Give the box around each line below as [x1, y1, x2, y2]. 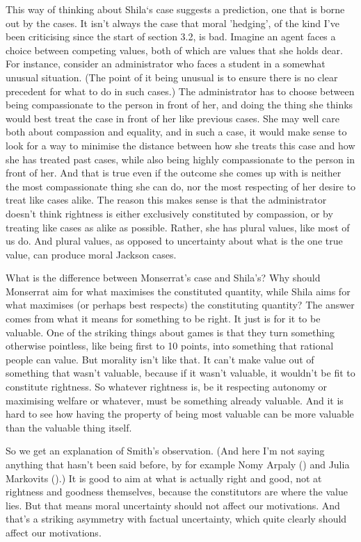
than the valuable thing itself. [6, 420, 132, 434]
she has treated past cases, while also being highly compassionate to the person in [6, 151, 355, 166]
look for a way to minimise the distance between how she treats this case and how [6, 138, 355, 152]
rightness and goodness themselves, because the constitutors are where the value [6, 484, 348, 499]
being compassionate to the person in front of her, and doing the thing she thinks [6, 97, 353, 112]
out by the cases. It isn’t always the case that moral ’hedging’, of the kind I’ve [6, 15, 339, 30]
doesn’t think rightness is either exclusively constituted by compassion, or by [6, 206, 333, 220]
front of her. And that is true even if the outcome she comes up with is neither [6, 165, 342, 180]
